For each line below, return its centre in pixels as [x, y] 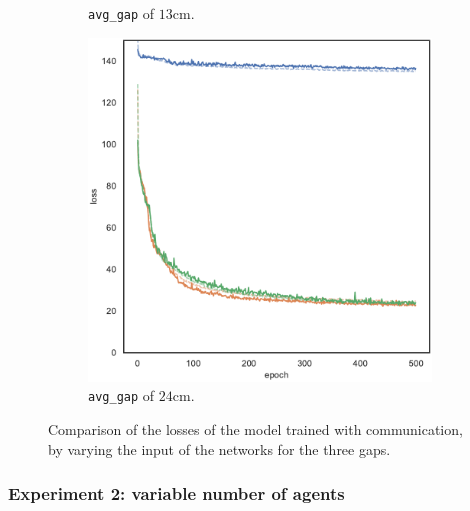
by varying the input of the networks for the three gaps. [219, 448]
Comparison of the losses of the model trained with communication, [255, 428]
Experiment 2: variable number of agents [176, 493]
